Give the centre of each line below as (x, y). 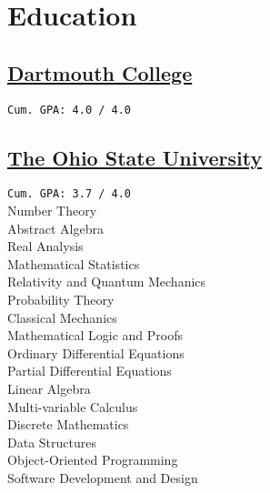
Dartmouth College (100, 72)
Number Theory (52, 211)
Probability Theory (61, 300)
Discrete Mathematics (68, 424)
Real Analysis (45, 246)
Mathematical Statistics (74, 263)
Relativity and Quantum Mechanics (107, 282)
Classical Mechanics (62, 317)
